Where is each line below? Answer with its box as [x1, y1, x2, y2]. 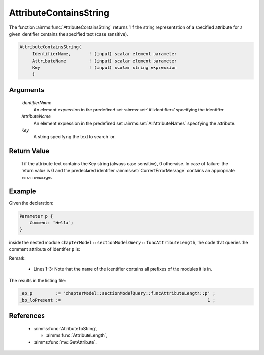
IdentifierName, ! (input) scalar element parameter [32, 51, 177, 57]
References [9, 311, 45, 320]
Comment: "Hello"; [29, 220, 74, 225]
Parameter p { [19, 213, 53, 219]
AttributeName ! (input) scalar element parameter [32, 58, 177, 64]
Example [9, 187, 36, 196]
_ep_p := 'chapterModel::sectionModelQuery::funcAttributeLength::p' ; [19, 290, 216, 296]
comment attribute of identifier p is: [9, 246, 81, 252]
